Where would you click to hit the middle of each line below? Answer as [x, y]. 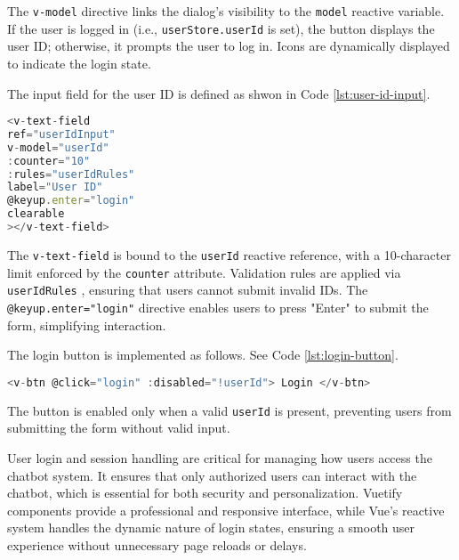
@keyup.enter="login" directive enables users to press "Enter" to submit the [218, 307]
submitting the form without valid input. [119, 428]
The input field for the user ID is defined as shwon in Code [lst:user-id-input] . [219, 93]
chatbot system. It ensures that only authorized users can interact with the [212, 475]
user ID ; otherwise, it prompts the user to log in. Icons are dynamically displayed [229, 46]
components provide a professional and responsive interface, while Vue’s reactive [226, 510]
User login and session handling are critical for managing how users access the [220, 457]
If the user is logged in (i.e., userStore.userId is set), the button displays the [221, 28]
